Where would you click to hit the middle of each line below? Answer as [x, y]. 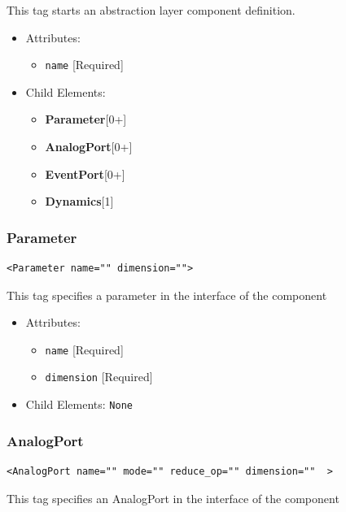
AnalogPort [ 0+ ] [89, 147]
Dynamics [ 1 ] [79, 201]
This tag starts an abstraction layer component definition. [151, 10]
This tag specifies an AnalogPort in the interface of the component [173, 498]
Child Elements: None [79, 404]
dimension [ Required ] [99, 377]
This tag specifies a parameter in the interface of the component [167, 295]
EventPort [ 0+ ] [85, 174]
